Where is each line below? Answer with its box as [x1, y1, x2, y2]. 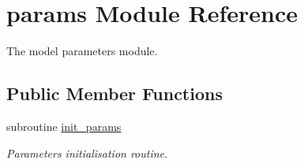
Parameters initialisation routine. [6, 144, 168, 161]
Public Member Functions [6, 81, 223, 106]
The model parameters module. [6, 43, 158, 59]
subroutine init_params [6, 117, 122, 134]
